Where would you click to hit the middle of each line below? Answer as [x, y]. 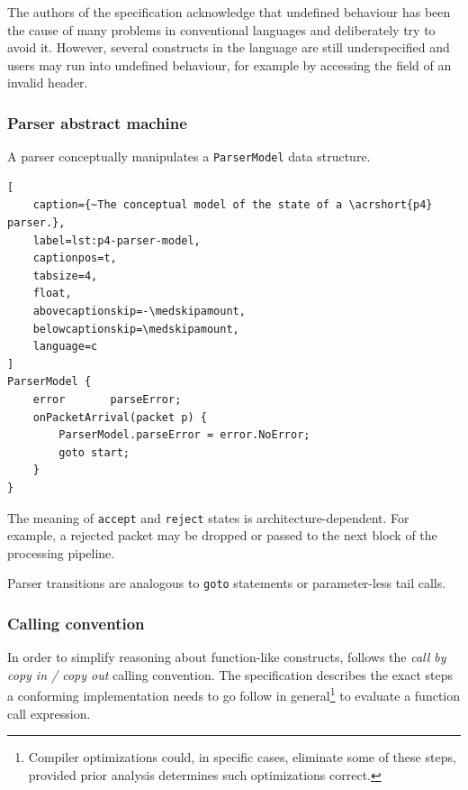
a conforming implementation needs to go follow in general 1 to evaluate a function [234, 694]
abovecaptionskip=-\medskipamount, [139, 311]
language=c [65, 347]
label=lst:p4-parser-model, [117, 240]
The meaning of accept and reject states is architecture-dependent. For [208, 517]
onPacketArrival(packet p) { [120, 417]
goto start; [94, 452]
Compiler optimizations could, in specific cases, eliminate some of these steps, [242, 757]
